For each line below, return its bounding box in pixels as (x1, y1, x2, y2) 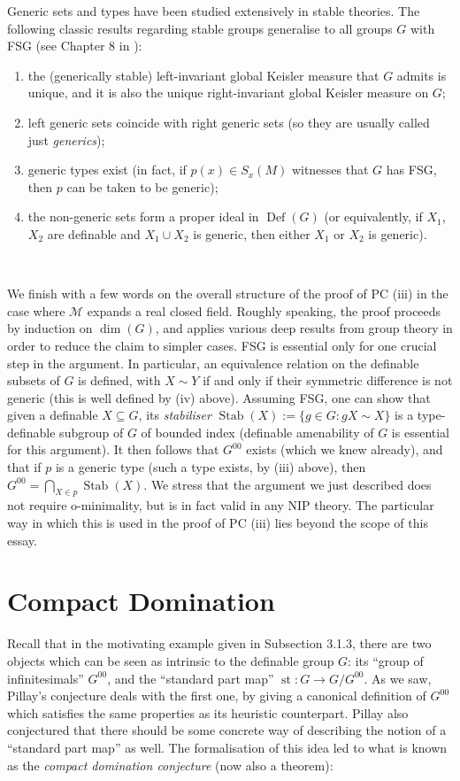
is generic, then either (193, 224, 310, 243)
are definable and (47, 224, 141, 243)
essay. (7, 530, 37, 549)
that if (7, 458, 42, 476)
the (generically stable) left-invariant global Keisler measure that (27, 66, 379, 84)
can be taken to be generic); (66, 177, 218, 196)
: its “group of (348, 651, 424, 669)
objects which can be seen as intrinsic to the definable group (7, 651, 334, 669)
